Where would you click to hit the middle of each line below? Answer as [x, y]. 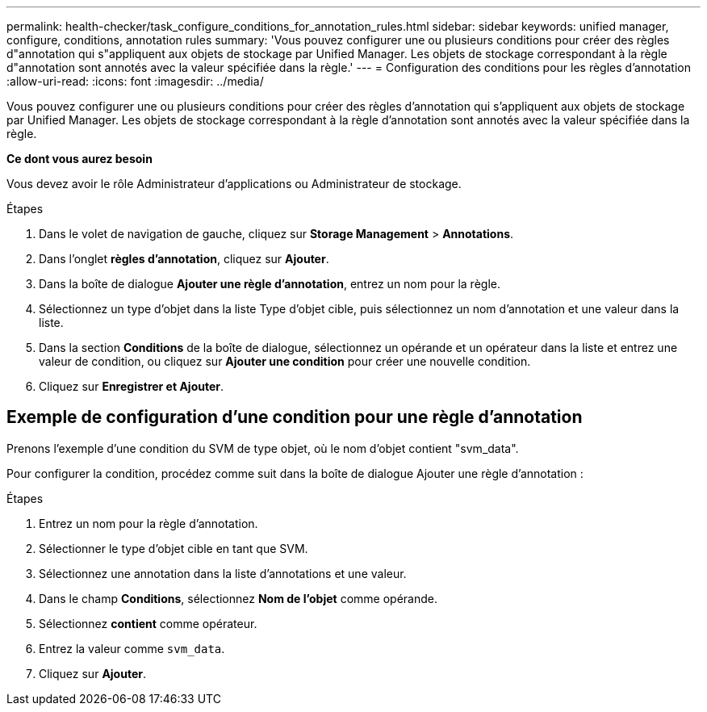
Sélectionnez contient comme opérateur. [148, 623]
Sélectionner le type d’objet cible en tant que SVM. [174, 548]
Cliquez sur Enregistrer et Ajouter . [132, 386]
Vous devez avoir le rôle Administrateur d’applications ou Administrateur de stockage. [234, 184]
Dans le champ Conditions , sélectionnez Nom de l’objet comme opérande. [238, 598]
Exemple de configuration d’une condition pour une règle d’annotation [295, 417]
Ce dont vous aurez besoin [79, 159]
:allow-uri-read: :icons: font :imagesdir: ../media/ [135, 81]
